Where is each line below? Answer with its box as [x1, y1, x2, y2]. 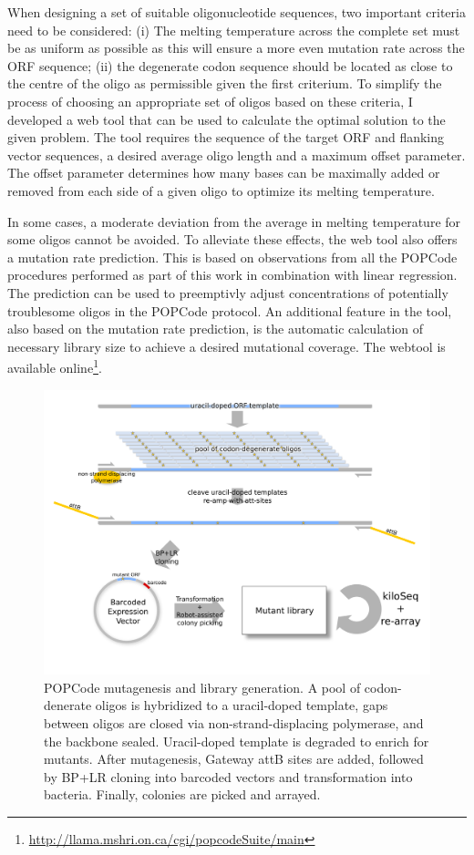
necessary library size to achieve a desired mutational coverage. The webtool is [7, 336, 446, 355]
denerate [44, 695, 92, 715]
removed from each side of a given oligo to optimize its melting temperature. [7, 180, 435, 200]
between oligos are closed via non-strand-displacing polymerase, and [44, 713, 424, 732]
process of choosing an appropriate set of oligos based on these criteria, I [7, 91, 413, 110]
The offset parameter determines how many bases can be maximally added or [7, 163, 440, 182]
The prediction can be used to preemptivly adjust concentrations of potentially [7, 283, 448, 302]
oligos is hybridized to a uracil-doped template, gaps [95, 695, 388, 715]
